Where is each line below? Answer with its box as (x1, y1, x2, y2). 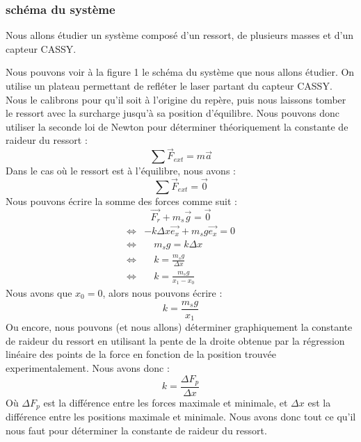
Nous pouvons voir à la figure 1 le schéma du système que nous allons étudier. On (6, 65, 355, 79)
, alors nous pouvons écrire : (102, 286, 223, 300)
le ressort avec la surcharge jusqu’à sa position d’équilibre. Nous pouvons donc (6, 106, 339, 120)
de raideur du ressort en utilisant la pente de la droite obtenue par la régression (6, 333, 345, 347)
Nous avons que (6, 286, 72, 300)
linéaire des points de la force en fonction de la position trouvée (6, 347, 276, 361)
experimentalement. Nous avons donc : (6, 360, 170, 375)
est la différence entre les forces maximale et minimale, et (43, 395, 288, 409)
